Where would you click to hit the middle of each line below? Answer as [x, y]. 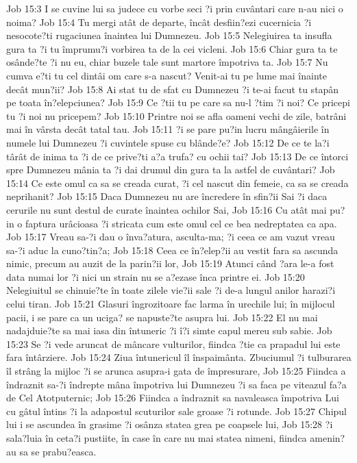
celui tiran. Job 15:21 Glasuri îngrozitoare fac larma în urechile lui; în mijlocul [171, 304]
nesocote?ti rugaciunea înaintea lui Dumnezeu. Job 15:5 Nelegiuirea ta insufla [169, 35]
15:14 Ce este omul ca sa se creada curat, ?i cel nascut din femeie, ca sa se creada [177, 183]
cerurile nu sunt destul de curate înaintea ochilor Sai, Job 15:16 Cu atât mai [167, 209]
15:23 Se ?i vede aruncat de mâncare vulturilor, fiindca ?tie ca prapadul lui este [173, 343]
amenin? [328, 438]
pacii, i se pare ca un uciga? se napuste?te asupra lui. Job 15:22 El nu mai [162, 317]
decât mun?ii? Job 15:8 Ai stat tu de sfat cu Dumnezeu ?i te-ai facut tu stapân [173, 89]
